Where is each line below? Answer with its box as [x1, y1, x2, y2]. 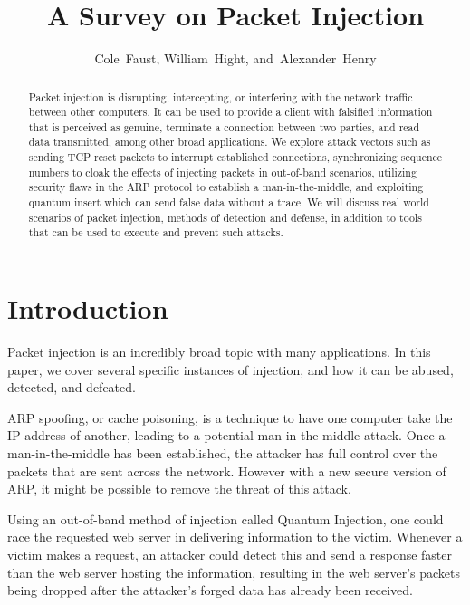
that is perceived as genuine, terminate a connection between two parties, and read [28, 119, 420, 134]
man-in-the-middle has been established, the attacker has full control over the [7, 443, 438, 462]
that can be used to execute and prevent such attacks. [28, 225, 283, 240]
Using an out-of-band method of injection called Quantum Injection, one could [7, 509, 444, 528]
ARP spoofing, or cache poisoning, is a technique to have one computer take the [7, 408, 453, 427]
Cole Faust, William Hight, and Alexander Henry [94, 49, 377, 68]
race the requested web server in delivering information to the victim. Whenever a [7, 527, 463, 546]
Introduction [7, 290, 168, 327]
